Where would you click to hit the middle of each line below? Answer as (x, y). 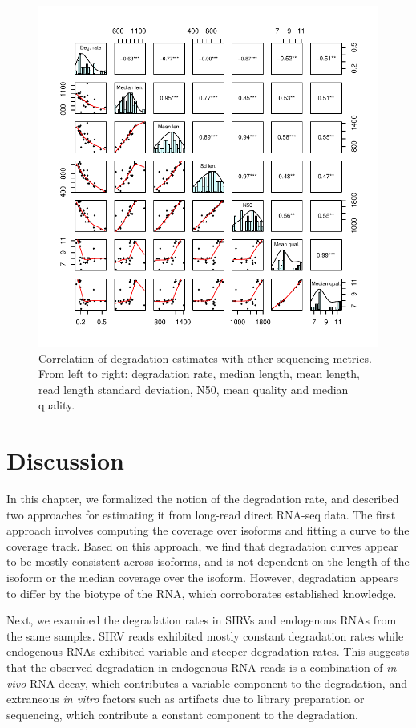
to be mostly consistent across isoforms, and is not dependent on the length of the (208, 561)
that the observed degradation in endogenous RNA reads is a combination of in (202, 667)
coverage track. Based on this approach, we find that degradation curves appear (202, 545)
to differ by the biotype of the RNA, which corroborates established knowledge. (202, 593)
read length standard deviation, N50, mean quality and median (194, 389)
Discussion (65, 460)
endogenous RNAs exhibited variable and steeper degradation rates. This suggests (208, 651)
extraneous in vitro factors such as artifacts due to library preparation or (186, 699)
